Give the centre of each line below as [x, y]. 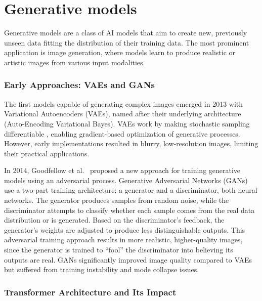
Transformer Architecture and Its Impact [90, 292]
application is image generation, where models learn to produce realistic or [120, 52]
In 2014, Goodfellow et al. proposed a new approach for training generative [122, 170]
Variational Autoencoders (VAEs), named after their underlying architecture [123, 114]
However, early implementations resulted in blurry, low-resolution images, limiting [131, 143]
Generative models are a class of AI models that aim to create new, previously [126, 33]
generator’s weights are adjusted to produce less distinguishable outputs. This [125, 229]
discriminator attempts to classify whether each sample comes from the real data [129, 210]
